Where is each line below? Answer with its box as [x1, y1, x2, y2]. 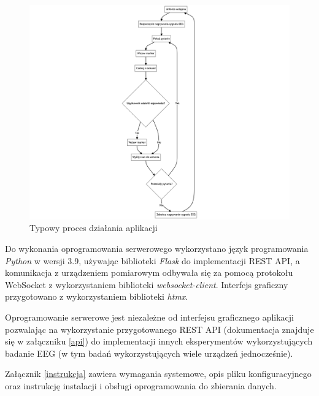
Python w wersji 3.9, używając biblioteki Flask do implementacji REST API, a [5, 254, 300, 267]
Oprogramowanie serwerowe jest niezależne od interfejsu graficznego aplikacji [5, 311, 294, 324]
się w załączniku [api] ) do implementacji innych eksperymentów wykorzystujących [5, 335, 313, 348]
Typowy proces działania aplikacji [29, 221, 158, 234]
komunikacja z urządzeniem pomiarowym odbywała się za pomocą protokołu [5, 266, 293, 279]
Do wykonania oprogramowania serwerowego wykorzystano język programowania [5, 242, 309, 255]
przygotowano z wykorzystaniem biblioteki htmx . [5, 290, 188, 303]
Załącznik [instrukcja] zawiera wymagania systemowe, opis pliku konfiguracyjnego [5, 367, 312, 380]
